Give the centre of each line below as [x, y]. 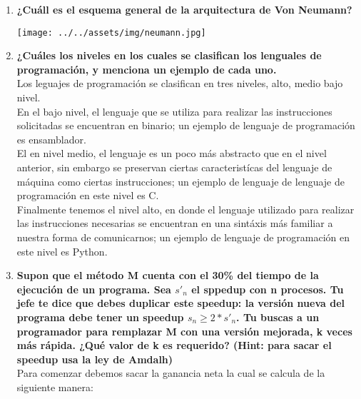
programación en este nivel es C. [88, 195]
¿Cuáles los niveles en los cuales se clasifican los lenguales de [169, 55]
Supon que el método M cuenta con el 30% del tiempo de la [168, 275]
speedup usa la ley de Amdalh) [95, 359]
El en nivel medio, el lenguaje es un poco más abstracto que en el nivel [172, 153]
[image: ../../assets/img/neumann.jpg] [111, 32]
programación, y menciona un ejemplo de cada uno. [147, 69]
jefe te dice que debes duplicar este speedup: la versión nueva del [180, 303]
